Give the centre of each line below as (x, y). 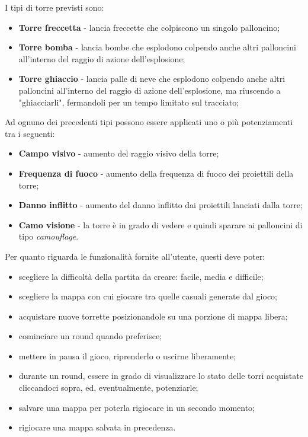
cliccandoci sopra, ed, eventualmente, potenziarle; (108, 387)
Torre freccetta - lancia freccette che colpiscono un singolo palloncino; (149, 27)
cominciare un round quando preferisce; (90, 336)
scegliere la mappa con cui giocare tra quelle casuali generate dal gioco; (148, 296)
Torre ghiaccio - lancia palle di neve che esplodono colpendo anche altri (152, 79)
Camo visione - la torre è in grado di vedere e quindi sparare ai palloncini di (161, 224)
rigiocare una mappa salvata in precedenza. (97, 427)
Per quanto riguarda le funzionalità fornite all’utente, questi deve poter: (135, 256)
